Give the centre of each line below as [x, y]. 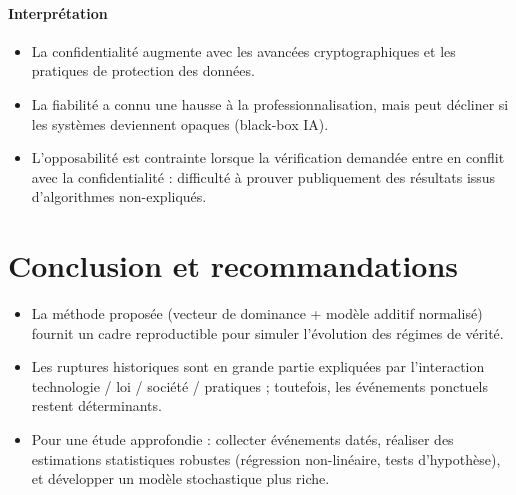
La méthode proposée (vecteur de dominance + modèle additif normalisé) [257, 313]
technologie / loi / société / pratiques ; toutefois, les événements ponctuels [260, 385]
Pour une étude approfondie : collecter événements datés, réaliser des [242, 439]
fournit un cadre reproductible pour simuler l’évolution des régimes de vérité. [267, 332]
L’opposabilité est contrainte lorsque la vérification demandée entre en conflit [268, 157]
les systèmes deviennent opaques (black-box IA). [180, 123]
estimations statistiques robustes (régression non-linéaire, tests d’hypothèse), [266, 458]
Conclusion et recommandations [233, 265]
